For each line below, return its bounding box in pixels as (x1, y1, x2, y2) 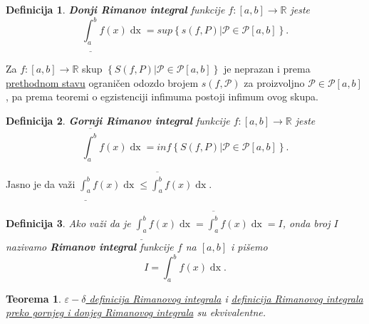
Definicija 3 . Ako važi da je (6, 215, 131, 230)
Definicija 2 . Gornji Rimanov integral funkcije (6, 113, 230, 128)
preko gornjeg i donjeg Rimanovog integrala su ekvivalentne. (6, 305, 266, 320)
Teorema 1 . (6, 291, 61, 305)
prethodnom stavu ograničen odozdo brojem (6, 75, 199, 90)
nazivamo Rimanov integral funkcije (6, 239, 174, 254)
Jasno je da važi (6, 176, 76, 191)
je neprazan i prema (223, 61, 311, 76)
